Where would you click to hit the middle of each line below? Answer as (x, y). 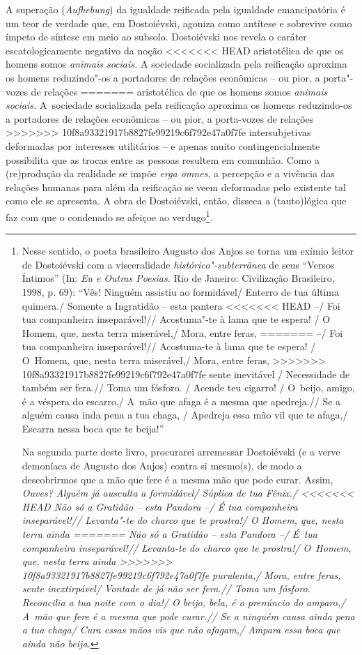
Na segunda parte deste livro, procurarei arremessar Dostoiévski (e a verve (181, 452)
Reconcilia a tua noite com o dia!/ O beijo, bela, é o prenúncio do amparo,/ (184, 602)
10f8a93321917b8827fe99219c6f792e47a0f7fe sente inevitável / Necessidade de (186, 374)
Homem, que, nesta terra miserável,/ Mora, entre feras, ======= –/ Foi (182, 332)
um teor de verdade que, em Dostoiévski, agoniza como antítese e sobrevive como (179, 23)
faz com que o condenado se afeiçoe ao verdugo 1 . (109, 216)
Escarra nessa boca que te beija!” (93, 428)
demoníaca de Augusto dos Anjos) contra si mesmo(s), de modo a (162, 466)
